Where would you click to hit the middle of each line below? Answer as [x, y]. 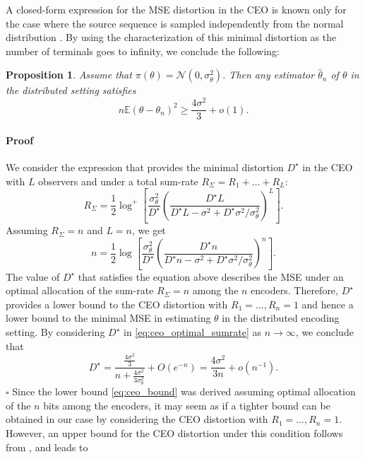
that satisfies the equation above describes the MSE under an [211, 276]
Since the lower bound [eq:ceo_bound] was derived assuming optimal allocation [184, 391]
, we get [149, 230]
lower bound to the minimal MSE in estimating [108, 318]
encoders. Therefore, [294, 290]
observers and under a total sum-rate [118, 181]
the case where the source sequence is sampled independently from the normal [175, 23]
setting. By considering [55, 332]
